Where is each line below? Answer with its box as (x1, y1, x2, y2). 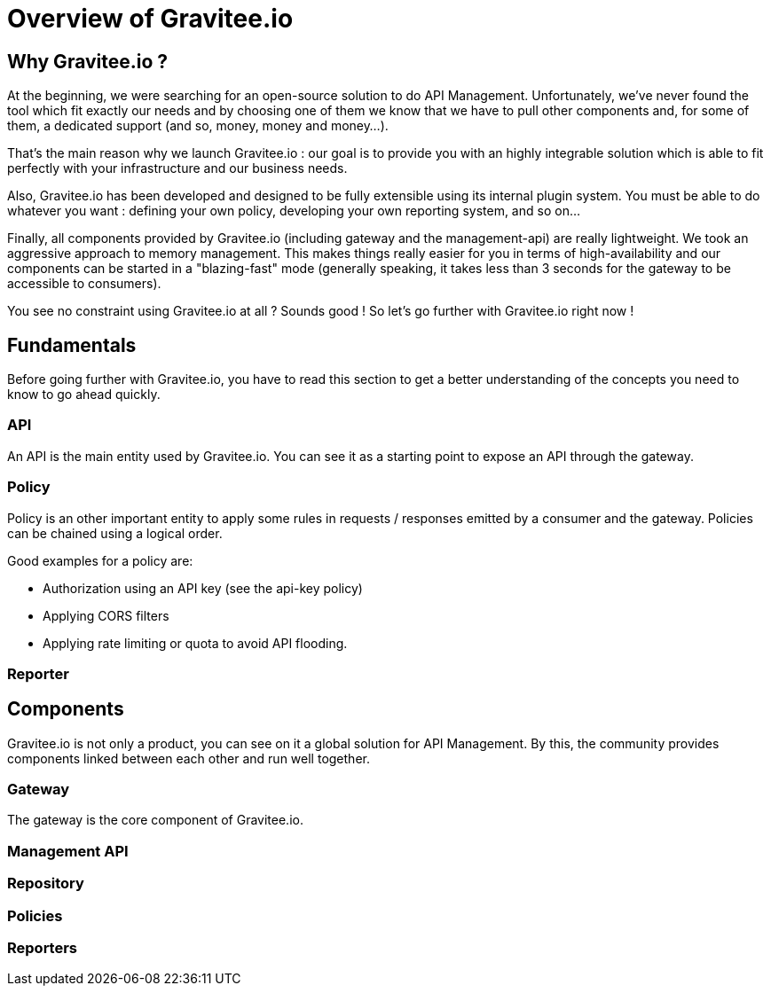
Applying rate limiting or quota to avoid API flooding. (43, 635, 348, 651)
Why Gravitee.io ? (7, 50, 169, 73)
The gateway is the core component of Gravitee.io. (7, 812, 303, 828)
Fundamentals (7, 333, 137, 356)
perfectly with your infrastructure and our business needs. (7, 160, 348, 176)
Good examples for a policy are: (7, 552, 193, 568)
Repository (7, 874, 84, 893)
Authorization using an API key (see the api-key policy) (43, 580, 363, 596)
